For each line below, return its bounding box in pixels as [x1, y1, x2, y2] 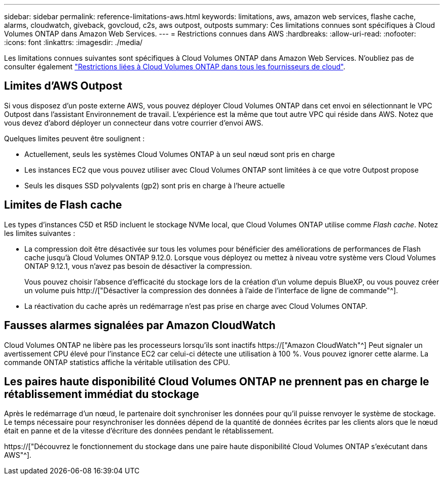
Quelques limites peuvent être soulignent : [4, 134, 145, 143]
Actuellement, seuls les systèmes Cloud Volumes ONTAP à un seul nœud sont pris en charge [24, 149, 335, 158]
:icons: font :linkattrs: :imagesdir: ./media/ [4, 38, 143, 47]
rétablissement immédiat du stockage [4, 387, 199, 401]
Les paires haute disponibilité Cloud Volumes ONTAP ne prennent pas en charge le [4, 375, 429, 388]
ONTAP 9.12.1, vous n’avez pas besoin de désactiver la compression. [24, 261, 252, 270]
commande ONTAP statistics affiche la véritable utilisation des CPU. [4, 357, 230, 367]
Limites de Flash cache [4, 198, 122, 212]
